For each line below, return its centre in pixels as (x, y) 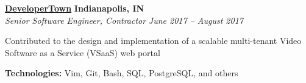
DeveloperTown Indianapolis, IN (75, 8)
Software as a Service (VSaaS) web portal (83, 52)
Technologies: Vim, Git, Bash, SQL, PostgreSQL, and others (122, 73)
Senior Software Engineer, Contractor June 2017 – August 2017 (124, 20)
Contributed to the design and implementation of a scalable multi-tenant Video (153, 41)
